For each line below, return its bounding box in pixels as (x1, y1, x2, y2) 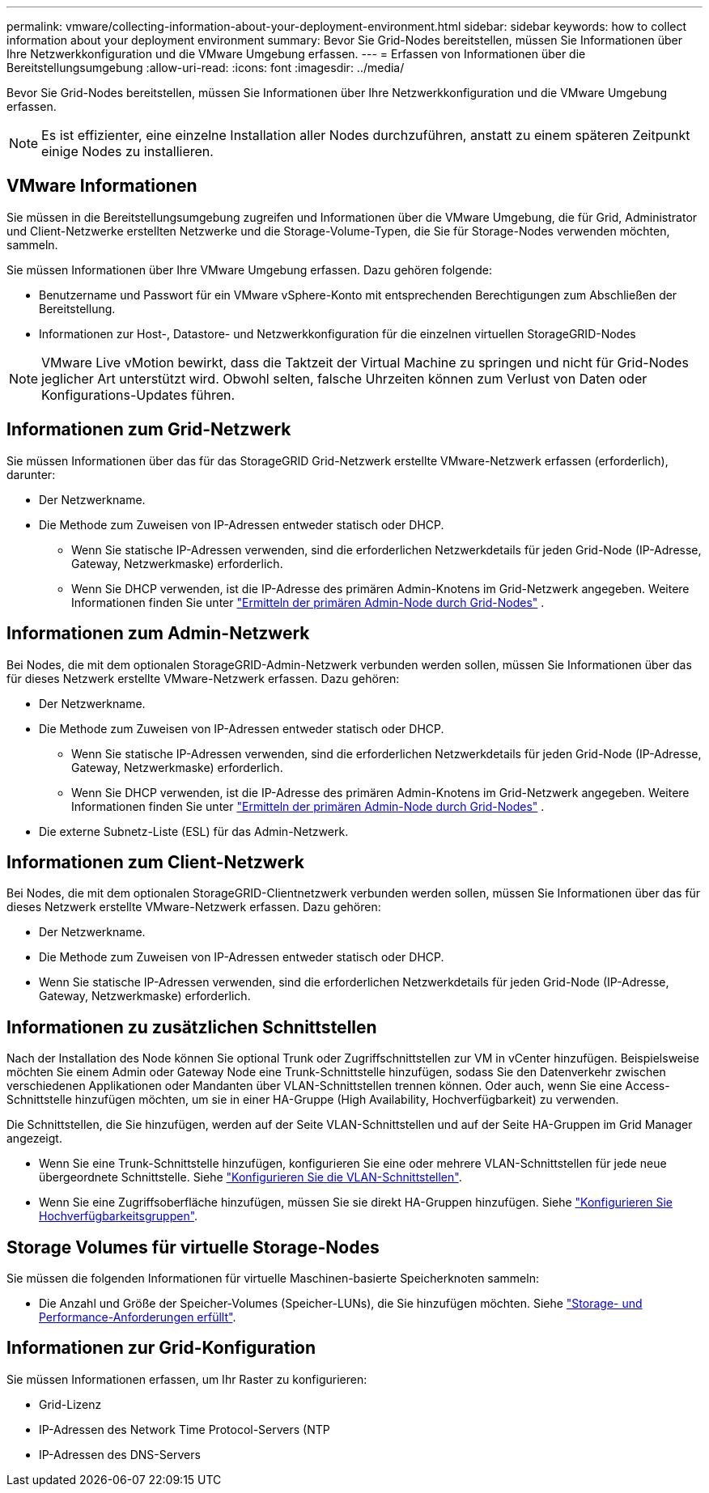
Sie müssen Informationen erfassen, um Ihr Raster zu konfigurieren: (6, 1372, 367, 1386)
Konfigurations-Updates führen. (41, 386, 236, 403)
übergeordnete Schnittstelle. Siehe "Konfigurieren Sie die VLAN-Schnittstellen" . (39, 1170, 462, 1185)
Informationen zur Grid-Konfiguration (6, 1338, 316, 1359)
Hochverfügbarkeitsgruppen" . (39, 1209, 198, 1224)
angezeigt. (6, 1131, 62, 1146)
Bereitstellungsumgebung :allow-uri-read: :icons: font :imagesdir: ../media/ (6, 61, 405, 74)
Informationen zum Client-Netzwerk (6, 851, 304, 872)
